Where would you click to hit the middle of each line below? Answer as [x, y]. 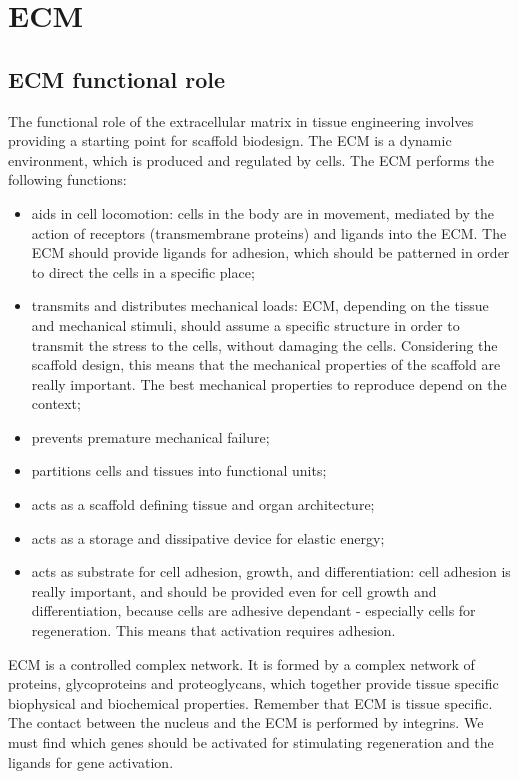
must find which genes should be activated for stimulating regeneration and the [251, 742]
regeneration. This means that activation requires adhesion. [213, 630]
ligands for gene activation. [91, 761]
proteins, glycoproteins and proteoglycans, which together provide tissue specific [253, 683]
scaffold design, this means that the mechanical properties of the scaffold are [266, 364]
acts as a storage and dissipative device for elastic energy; [208, 537]
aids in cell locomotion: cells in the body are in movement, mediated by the [262, 212]
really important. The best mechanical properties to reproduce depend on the [269, 383]
